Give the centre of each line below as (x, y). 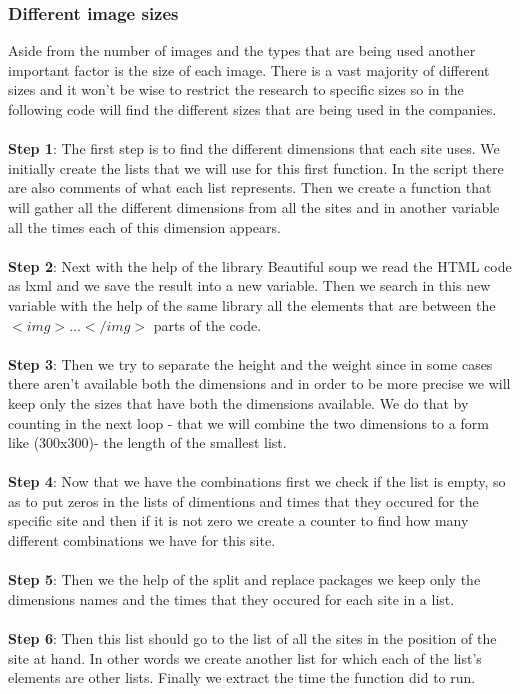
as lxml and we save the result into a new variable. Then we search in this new (249, 285)
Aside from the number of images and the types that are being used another (242, 50)
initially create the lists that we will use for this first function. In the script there (256, 167)
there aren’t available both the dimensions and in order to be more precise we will (259, 383)
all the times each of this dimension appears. (144, 226)
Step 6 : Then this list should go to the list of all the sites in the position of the (252, 638)
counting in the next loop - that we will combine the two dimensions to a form (248, 422)
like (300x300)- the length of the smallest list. (147, 442)
